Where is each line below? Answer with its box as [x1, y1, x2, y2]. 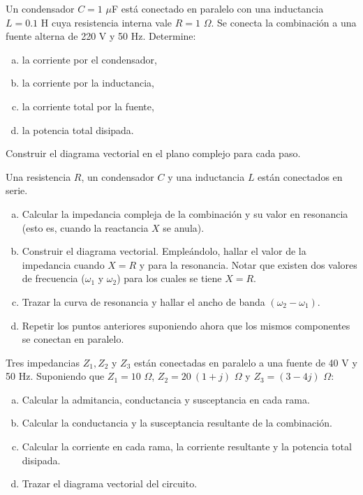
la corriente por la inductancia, [22, 75, 154, 90]
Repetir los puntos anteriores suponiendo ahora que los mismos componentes [22, 318, 350, 332]
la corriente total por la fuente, [22, 98, 154, 113]
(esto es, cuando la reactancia [22, 220, 149, 235]
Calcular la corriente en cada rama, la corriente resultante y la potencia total [22, 439, 352, 454]
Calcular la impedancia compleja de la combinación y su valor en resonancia [22, 206, 348, 221]
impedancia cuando [22, 257, 105, 272]
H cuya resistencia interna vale [40, 15, 172, 29]
